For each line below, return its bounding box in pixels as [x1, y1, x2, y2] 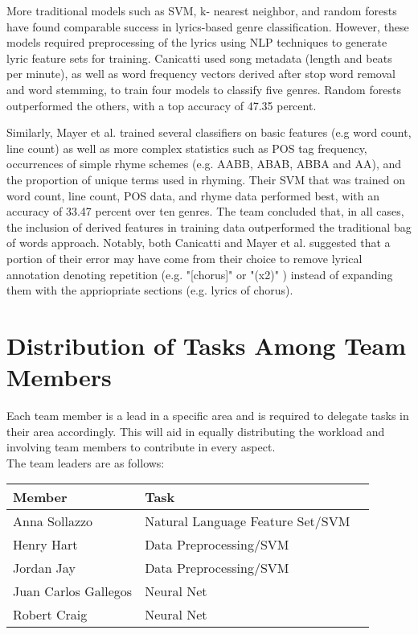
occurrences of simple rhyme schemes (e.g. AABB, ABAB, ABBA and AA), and [6, 155, 402, 172]
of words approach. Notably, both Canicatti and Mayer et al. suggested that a [6, 234, 391, 251]
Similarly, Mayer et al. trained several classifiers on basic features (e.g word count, [6, 124, 412, 141]
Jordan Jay [13, 558, 76, 578]
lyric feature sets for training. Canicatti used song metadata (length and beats [6, 49, 392, 66]
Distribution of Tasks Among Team [6, 328, 407, 361]
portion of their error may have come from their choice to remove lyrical [6, 249, 363, 266]
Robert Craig [13, 605, 88, 624]
